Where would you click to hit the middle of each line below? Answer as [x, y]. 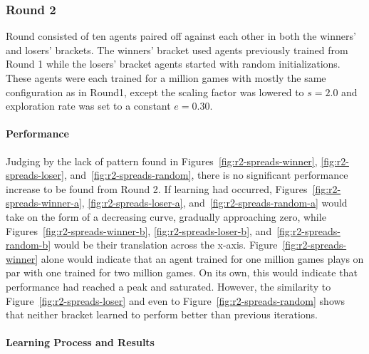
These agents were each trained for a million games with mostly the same [166, 78]
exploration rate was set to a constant [88, 106]
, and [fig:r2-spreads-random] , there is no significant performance [206, 175]
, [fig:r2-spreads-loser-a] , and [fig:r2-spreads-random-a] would [214, 203]
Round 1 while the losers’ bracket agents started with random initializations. [173, 64]
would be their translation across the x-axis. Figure [166, 245]
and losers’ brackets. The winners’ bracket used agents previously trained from [177, 50]
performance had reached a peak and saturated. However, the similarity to [168, 286]
